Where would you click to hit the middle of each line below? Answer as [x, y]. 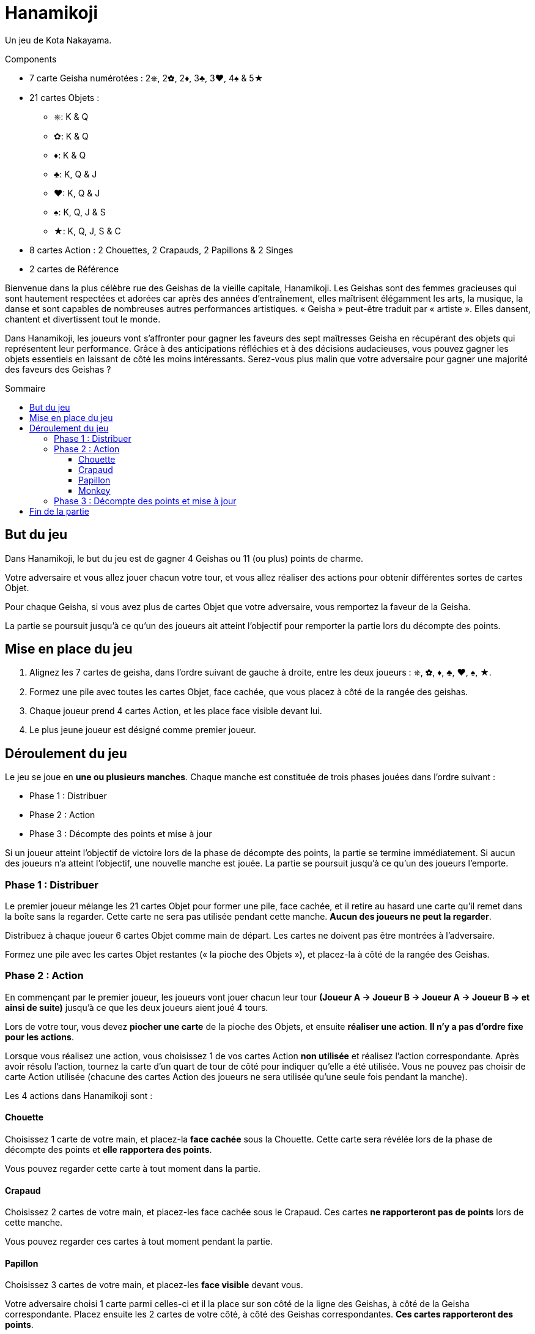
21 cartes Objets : [65, 97]
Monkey [94, 490]
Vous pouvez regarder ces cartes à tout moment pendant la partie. [139, 1242]
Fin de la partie [59, 511]
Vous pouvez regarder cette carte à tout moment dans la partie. [133, 1168]
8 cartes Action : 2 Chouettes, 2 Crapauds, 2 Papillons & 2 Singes [161, 250]
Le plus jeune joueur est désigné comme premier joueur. [143, 730]
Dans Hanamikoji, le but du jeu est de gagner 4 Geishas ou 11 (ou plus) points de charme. [184, 558]
